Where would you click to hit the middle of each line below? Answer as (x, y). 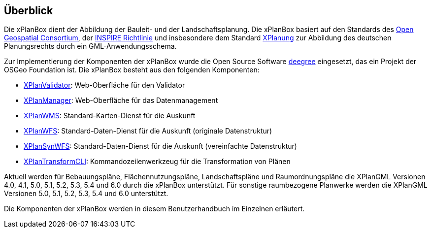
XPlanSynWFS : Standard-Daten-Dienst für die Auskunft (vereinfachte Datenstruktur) (160, 146)
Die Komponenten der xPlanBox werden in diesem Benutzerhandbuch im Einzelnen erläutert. (154, 209)
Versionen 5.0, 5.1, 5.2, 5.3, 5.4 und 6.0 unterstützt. (86, 194)
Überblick (29, 11)
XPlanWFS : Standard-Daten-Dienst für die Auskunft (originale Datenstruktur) (148, 131)
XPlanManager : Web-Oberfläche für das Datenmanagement (121, 100)
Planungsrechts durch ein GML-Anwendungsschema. (90, 46)
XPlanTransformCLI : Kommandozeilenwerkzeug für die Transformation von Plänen (157, 162)
